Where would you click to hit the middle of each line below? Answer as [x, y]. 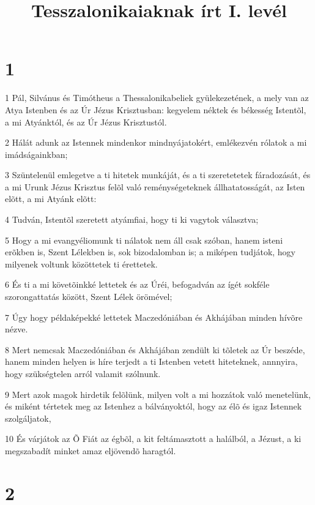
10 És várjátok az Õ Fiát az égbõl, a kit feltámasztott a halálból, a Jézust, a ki [153, 439]
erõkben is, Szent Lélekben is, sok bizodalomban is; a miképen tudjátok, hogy [150, 252]
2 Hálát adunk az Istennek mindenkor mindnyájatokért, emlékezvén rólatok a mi [156, 142]
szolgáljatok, [28, 418]
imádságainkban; [36, 154]
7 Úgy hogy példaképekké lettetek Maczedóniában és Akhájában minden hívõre [154, 317]
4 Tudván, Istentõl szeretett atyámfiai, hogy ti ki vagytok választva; [132, 219]
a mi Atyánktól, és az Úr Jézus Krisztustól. [86, 122]
